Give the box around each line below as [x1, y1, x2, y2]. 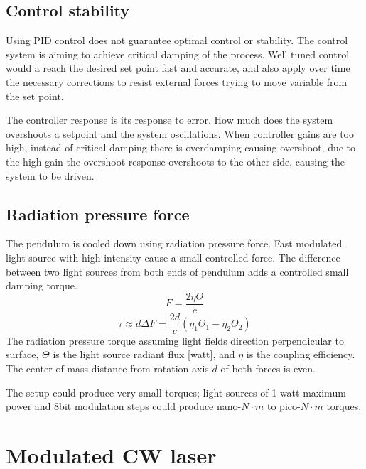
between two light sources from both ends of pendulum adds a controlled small [6, 264, 349, 279]
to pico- [267, 399, 301, 414]
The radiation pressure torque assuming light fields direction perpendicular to [6, 333, 344, 347]
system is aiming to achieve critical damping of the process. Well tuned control [6, 46, 350, 61]
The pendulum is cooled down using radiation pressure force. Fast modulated [6, 236, 343, 251]
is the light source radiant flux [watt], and [53, 347, 235, 362]
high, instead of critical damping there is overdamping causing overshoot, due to [6, 140, 356, 155]
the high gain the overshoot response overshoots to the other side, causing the [6, 153, 345, 168]
